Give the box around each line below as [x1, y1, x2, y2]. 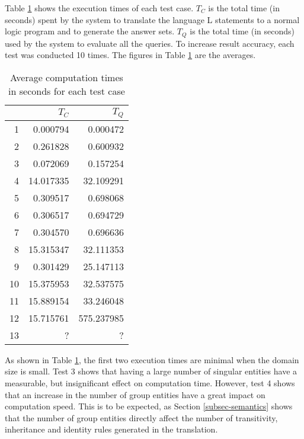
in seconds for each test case [8, 84, 125, 98]
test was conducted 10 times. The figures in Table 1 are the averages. [5, 49, 256, 61]
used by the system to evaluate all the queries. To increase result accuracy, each [5, 37, 295, 49]
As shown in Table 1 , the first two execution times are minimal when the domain [5, 353, 299, 366]
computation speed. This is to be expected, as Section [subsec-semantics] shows [5, 400, 293, 412]
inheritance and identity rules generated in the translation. [5, 423, 218, 435]
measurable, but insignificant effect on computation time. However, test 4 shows [5, 376, 295, 389]
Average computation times [10, 70, 123, 84]
